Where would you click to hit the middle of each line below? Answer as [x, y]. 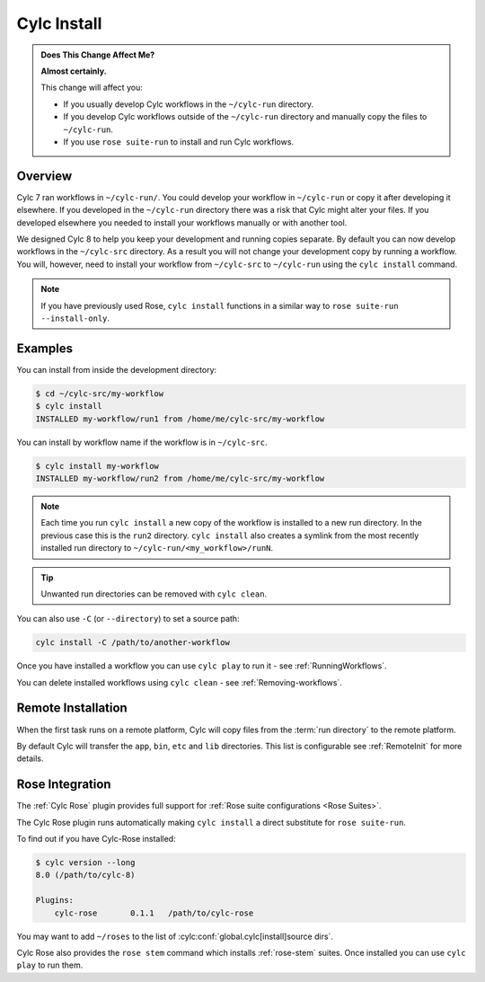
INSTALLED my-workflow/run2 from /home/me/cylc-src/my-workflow [180, 478]
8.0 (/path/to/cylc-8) [85, 875]
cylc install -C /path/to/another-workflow [133, 643]
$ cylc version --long [85, 863]
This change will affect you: [92, 88]
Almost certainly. [74, 71]
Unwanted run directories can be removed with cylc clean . [154, 594]
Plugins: [55, 900]
